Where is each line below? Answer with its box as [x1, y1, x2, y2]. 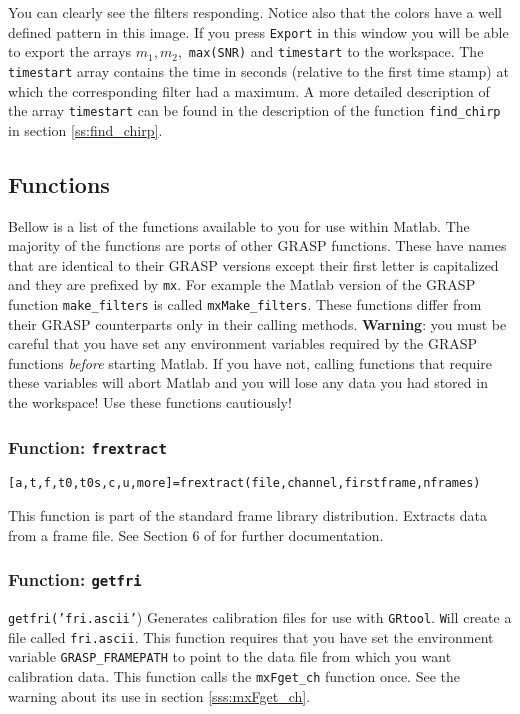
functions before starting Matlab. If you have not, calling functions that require [8, 352, 493, 373]
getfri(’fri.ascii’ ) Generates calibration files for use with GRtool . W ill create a [8, 607, 512, 628]
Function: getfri [8, 567, 142, 592]
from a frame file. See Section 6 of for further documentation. [8, 524, 384, 545]
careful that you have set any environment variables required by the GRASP [8, 333, 478, 354]
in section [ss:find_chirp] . [8, 119, 163, 140]
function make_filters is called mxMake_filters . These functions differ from [8, 294, 482, 315]
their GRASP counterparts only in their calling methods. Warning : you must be [8, 313, 507, 334]
